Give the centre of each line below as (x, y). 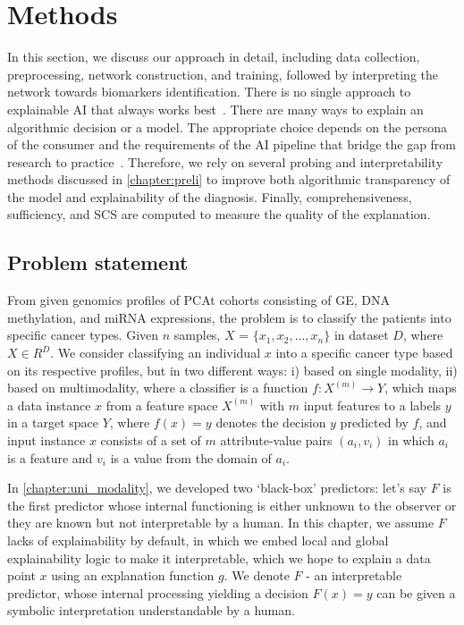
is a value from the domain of (191, 457)
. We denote (257, 575)
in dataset (361, 335)
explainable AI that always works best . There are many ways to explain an (215, 109)
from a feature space (162, 405)
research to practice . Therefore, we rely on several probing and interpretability (225, 161)
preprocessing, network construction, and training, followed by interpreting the (223, 74)
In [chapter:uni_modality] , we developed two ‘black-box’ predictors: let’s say (217, 488)
